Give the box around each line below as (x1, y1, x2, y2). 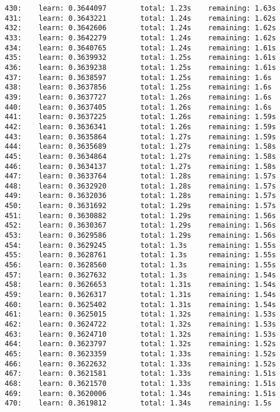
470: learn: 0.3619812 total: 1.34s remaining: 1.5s (5, 399, 272, 408)
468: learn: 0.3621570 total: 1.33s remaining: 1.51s (5, 379, 276, 388)
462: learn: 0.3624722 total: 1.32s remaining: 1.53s (5, 320, 276, 328)
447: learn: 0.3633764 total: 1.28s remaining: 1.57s (5, 172, 276, 181)
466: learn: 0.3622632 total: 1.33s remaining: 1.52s (5, 359, 276, 368)
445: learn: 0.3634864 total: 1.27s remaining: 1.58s (5, 152, 276, 161)
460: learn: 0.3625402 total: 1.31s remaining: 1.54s (5, 300, 276, 309)
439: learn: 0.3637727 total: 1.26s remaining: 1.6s (5, 92, 272, 101)
